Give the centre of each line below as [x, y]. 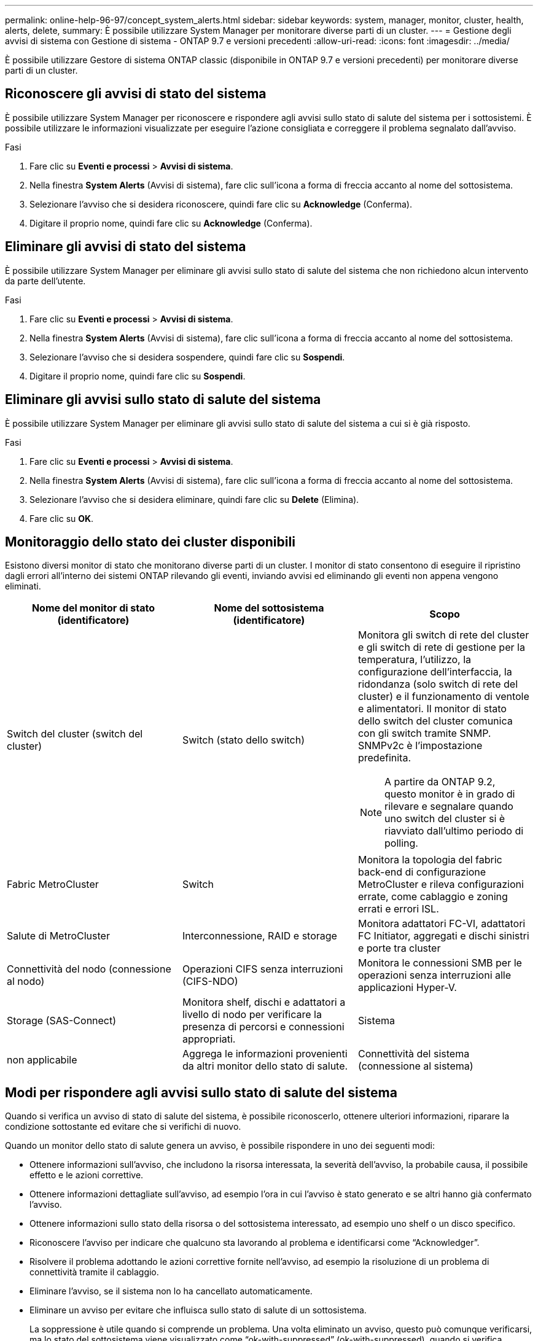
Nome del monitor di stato [93, 608]
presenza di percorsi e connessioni [263, 1027]
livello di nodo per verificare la [252, 1015]
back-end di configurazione [422, 872]
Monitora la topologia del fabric [430, 860]
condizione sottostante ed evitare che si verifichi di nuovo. [123, 1127]
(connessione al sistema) [415, 1066]
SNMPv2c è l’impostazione [420, 746]
